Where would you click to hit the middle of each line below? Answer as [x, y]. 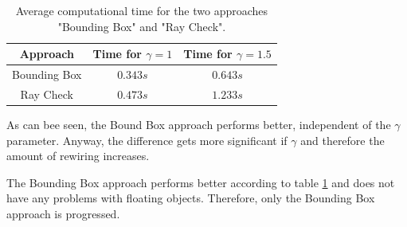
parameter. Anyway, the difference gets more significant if [147, 140]
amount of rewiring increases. [78, 156]
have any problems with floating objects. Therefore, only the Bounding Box [191, 198]
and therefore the [342, 140]
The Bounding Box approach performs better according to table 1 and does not [201, 182]
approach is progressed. [63, 213]
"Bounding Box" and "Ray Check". [142, 26]
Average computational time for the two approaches [142, 10]
